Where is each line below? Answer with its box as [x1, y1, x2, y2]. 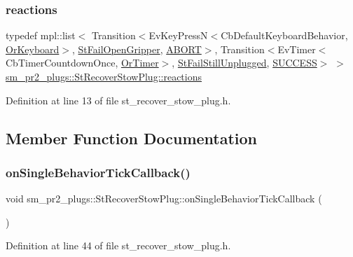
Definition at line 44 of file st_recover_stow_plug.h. [6, 238, 231, 253]
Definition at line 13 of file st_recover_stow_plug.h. [6, 92, 231, 107]
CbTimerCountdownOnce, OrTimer [6, 55, 159, 70]
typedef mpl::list [6, 28, 76, 43]
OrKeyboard [6, 41, 60, 56]
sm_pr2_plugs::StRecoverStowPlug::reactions [6, 69, 202, 83]
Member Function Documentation [6, 127, 258, 148]
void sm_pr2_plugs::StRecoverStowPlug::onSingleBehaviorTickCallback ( [6, 191, 322, 206]
